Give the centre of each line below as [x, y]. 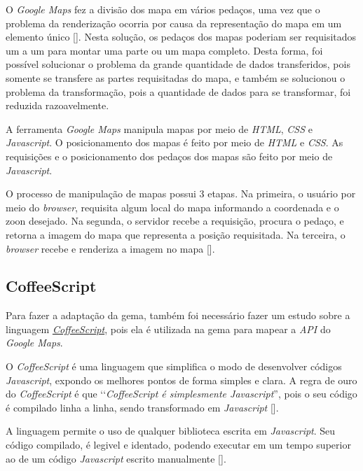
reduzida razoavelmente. [57, 105]
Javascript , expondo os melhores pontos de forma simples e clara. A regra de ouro [181, 380]
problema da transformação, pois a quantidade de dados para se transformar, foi [178, 91]
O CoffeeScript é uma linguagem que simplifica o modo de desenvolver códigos [174, 366]
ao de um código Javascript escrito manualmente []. [116, 458]
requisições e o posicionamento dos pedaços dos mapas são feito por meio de [169, 156]
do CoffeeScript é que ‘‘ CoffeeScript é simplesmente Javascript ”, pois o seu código [181, 394]
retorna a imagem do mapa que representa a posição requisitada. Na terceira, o [176, 234]
